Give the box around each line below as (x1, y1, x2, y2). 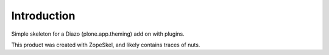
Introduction (11, 9, 76, 22)
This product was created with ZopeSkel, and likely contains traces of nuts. (11, 41, 200, 48)
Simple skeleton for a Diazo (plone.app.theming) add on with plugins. (11, 30, 185, 37)
